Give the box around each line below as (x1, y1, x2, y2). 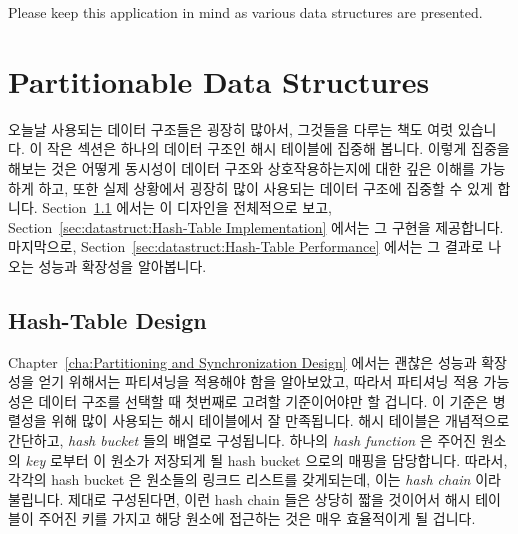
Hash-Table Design (8, 304, 207, 335)
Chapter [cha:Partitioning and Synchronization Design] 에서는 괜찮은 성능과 (8, 351, 477, 372)
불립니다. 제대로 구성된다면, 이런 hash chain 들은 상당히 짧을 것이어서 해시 (8, 488, 471, 509)
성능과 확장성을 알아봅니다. (38, 255, 207, 276)
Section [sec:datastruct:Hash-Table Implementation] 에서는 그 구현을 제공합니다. (8, 216, 504, 237)
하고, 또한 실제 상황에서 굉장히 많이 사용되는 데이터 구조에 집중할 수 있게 (38, 177, 493, 198)
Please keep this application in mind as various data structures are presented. (8, 2, 483, 22)
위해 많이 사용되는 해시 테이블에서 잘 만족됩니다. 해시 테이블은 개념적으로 (51, 410, 510, 431)
